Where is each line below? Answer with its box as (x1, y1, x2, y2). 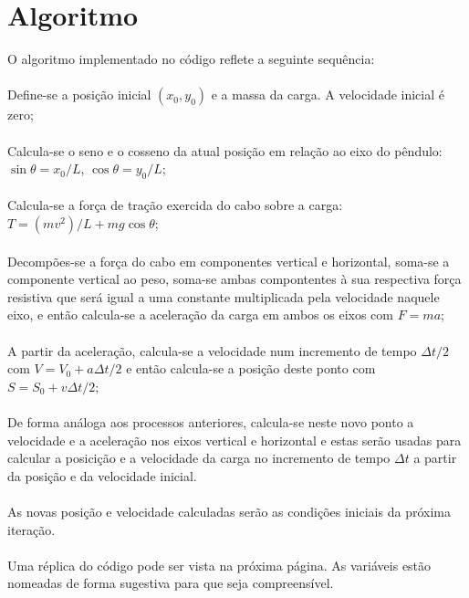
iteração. (7, 519, 56, 539)
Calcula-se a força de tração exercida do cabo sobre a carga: (7, 195, 343, 215)
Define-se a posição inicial (7, 85, 151, 104)
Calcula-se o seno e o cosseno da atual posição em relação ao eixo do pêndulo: (7, 141, 443, 160)
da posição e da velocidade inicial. (7, 466, 197, 485)
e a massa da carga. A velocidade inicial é (211, 85, 445, 104)
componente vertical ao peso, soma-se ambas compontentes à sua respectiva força (7, 269, 462, 289)
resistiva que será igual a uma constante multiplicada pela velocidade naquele (7, 287, 440, 306)
